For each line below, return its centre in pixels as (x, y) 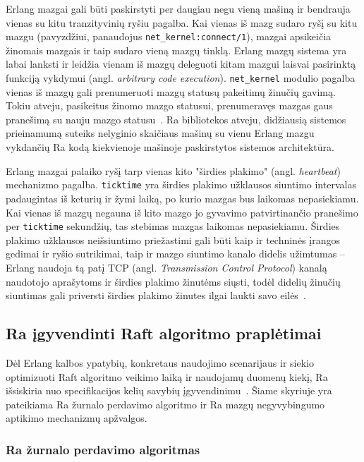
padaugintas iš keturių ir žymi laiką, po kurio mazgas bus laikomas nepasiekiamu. (182, 198)
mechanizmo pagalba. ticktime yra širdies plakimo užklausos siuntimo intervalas (181, 184)
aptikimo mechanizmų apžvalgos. (77, 418)
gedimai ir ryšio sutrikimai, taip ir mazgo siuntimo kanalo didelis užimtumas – (175, 254)
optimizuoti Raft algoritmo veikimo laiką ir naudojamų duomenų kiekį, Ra (167, 376)
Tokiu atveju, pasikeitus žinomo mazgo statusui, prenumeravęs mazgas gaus (169, 105)
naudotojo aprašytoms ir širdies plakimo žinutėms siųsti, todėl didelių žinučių (173, 281)
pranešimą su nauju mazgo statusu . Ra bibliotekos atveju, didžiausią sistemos (176, 119)
